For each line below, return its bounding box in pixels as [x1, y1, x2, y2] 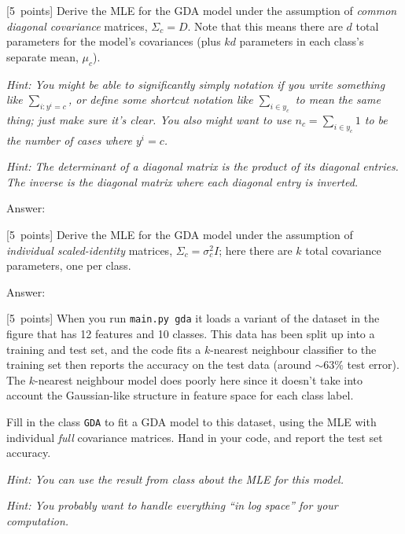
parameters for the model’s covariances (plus [6, 33, 221, 50]
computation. [6, 513, 69, 529]
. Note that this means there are [187, 17, 343, 34]
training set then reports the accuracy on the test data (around [6, 356, 311, 373]
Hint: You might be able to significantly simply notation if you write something [6, 75, 385, 92]
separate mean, [6, 48, 79, 64]
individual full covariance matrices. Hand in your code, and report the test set [6, 429, 383, 445]
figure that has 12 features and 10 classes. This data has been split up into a [6, 326, 375, 342]
